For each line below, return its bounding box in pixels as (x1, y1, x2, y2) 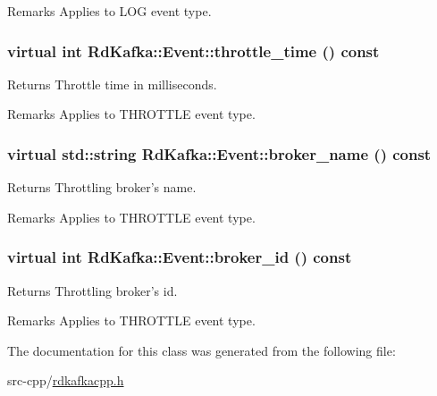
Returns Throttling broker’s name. (7, 178, 197, 197)
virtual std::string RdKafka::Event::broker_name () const (7, 142, 432, 164)
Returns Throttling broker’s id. (7, 281, 178, 299)
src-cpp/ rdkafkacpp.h (7, 371, 124, 390)
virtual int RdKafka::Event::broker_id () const (7, 246, 352, 268)
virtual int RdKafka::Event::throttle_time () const (7, 39, 380, 62)
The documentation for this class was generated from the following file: (7, 341, 396, 359)
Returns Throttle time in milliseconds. (7, 74, 217, 93)
